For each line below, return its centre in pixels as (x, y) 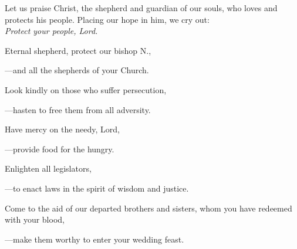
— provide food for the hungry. (60, 149)
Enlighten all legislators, (48, 168)
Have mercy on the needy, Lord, (62, 129)
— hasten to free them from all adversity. (78, 109)
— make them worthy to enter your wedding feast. (95, 239)
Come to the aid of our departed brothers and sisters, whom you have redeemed (148, 208)
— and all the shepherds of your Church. (77, 70)
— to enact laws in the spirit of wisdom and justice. (97, 188)
